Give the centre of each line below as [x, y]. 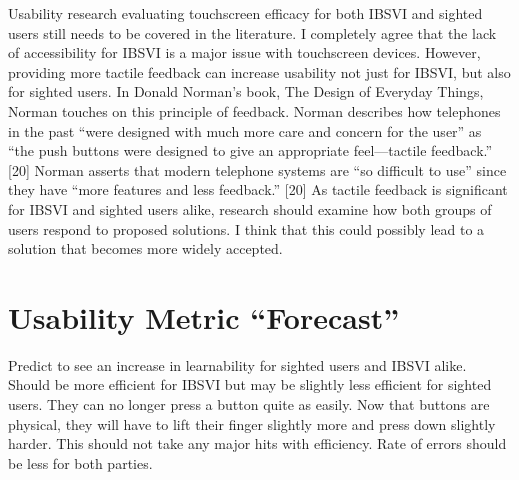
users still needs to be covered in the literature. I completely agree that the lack [252, 32]
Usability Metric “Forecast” [204, 316]
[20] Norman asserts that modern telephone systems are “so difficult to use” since [257, 169]
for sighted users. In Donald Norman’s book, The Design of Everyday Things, [246, 91]
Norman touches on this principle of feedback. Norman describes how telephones [254, 110]
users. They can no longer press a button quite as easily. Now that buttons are [249, 404]
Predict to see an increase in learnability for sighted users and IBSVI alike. [237, 364]
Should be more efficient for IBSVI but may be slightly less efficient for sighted [250, 384]
